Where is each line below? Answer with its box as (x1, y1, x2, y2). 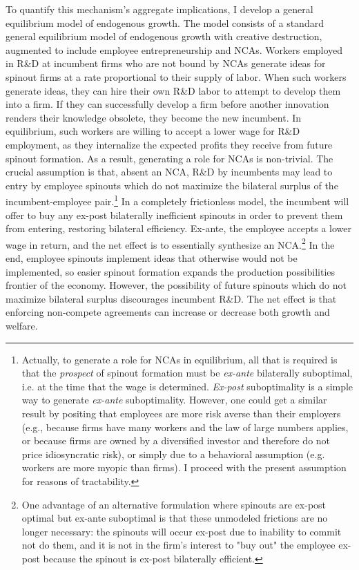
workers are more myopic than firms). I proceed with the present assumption (21, 460, 347, 475)
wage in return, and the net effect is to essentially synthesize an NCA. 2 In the (6, 235, 335, 251)
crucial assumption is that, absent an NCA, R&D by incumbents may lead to (6, 164, 333, 179)
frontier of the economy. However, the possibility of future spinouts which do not (6, 278, 347, 292)
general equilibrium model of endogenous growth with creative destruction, (6, 29, 322, 44)
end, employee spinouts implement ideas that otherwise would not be (6, 251, 298, 265)
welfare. (6, 318, 38, 332)
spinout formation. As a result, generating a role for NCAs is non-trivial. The (6, 151, 333, 165)
